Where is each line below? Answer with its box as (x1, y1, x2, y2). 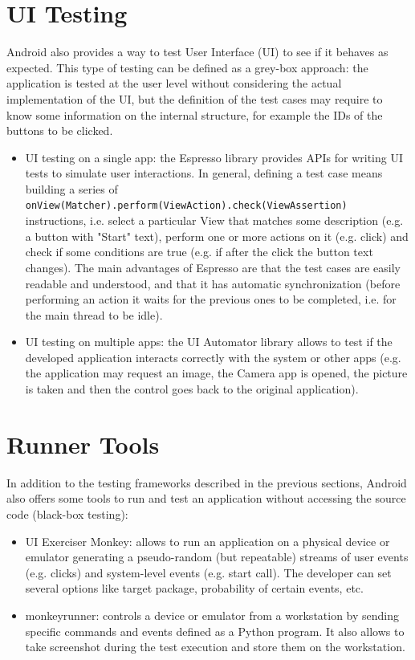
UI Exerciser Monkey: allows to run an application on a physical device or (25, 532, 390, 549)
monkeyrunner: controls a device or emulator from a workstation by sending (25, 606, 400, 623)
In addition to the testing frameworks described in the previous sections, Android (6, 474, 407, 491)
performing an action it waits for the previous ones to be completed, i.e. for (25, 291, 397, 308)
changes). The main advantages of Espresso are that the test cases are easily (25, 259, 401, 275)
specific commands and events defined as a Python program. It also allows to (25, 622, 405, 639)
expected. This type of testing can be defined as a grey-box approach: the (6, 59, 368, 75)
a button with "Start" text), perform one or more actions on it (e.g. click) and (25, 227, 409, 244)
